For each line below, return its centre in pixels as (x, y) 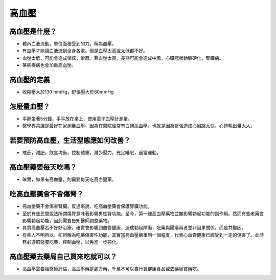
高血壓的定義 (30, 80)
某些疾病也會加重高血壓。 (49, 65)
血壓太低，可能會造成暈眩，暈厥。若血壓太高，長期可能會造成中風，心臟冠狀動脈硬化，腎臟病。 (123, 58)
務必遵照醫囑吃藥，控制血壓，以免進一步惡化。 (72, 242)
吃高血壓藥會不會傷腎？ (47, 194)
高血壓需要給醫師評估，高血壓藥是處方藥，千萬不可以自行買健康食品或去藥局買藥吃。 (112, 269)
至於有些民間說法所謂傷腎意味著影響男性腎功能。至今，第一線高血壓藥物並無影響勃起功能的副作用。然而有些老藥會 (143, 213)
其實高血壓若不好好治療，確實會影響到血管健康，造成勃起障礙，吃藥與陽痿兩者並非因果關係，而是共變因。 (134, 228)
